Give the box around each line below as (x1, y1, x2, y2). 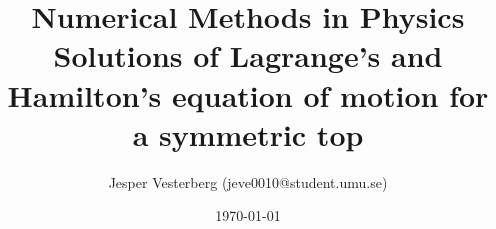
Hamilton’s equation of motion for (7, 74, 489, 115)
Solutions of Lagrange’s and (53, 35, 443, 76)
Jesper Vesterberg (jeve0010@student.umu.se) (108, 171, 388, 192)
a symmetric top (132, 113, 364, 154)
